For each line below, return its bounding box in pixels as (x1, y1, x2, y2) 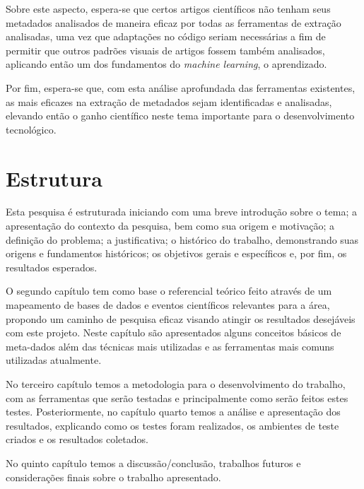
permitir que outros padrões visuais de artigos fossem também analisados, (6, 42, 325, 57)
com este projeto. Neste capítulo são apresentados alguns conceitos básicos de (6, 325, 341, 340)
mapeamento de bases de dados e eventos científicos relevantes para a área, (6, 297, 330, 312)
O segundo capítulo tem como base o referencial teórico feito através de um (6, 283, 332, 298)
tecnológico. (6, 122, 57, 136)
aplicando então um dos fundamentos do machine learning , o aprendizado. (6, 57, 327, 71)
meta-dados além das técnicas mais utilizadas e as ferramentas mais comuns (6, 338, 334, 353)
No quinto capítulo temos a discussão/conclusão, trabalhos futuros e (6, 455, 301, 470)
